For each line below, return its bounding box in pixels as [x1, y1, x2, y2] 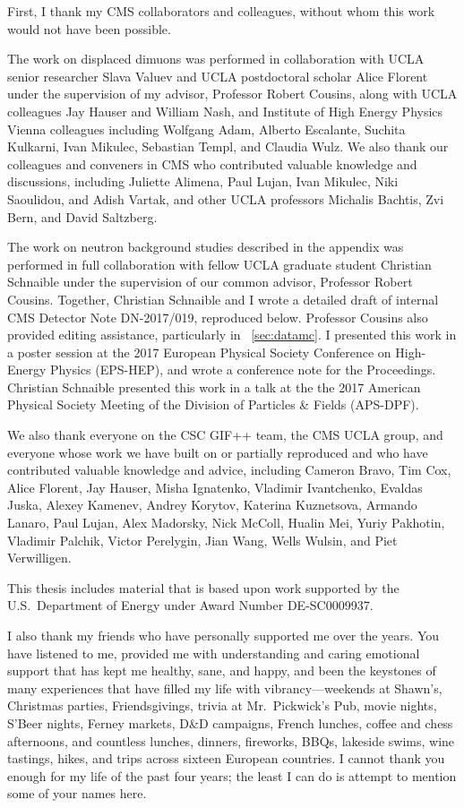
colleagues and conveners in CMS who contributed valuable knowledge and [7, 154, 417, 173]
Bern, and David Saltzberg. [7, 207, 158, 226]
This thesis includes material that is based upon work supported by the [7, 578, 400, 597]
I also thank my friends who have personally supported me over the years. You [7, 626, 440, 644]
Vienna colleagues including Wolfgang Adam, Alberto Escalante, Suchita [7, 119, 406, 138]
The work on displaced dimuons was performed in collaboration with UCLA [7, 49, 425, 68]
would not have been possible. [7, 19, 171, 38]
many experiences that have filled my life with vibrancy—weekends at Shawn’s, [7, 678, 443, 697]
